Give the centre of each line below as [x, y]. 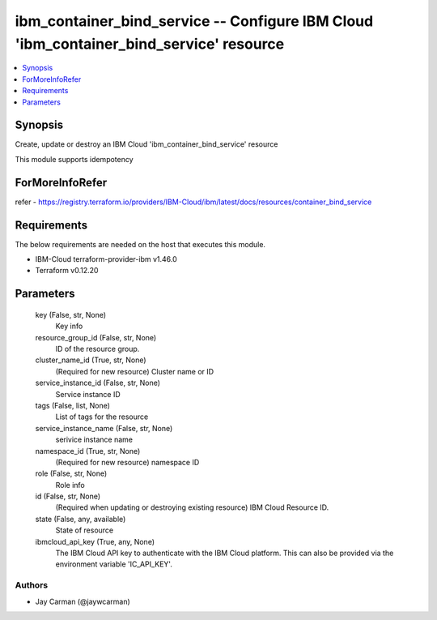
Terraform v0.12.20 [67, 271]
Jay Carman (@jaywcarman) [83, 601]
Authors [32, 585]
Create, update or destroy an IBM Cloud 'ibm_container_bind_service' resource [146, 144]
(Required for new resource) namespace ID [127, 462]
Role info [70, 485]
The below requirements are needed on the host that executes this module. [140, 244]
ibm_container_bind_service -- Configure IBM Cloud [194, 21]
